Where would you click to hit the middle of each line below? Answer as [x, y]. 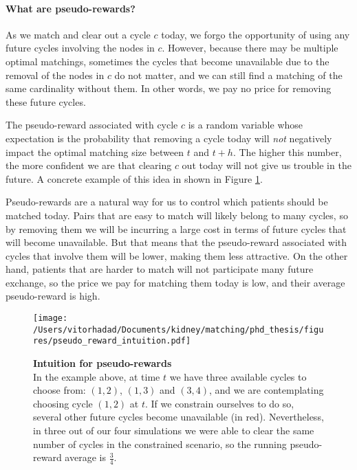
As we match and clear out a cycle [78, 34]
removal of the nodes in [55, 75]
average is [85, 457]
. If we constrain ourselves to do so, [220, 403]
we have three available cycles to [238, 376]
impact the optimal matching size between [95, 152]
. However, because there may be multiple [250, 48]
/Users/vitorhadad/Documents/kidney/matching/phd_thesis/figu [178, 329]
